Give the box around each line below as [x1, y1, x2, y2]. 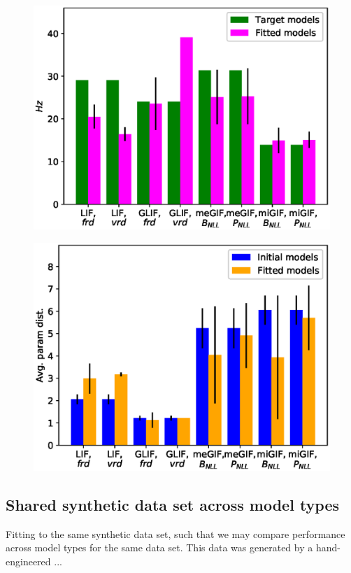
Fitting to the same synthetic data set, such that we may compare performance [6, 526, 345, 541]
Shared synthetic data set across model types [6, 493, 340, 515]
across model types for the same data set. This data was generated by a [6, 540, 313, 555]
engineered [6, 553, 51, 568]
